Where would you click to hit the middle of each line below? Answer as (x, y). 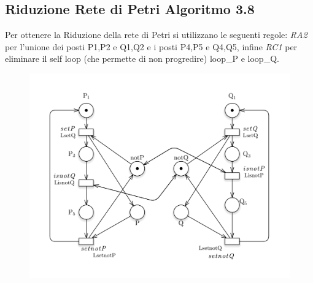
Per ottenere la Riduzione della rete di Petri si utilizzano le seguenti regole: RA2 (156, 35)
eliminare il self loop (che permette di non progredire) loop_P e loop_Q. (142, 58)
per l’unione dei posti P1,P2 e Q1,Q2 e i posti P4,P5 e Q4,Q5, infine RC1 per (151, 46)
